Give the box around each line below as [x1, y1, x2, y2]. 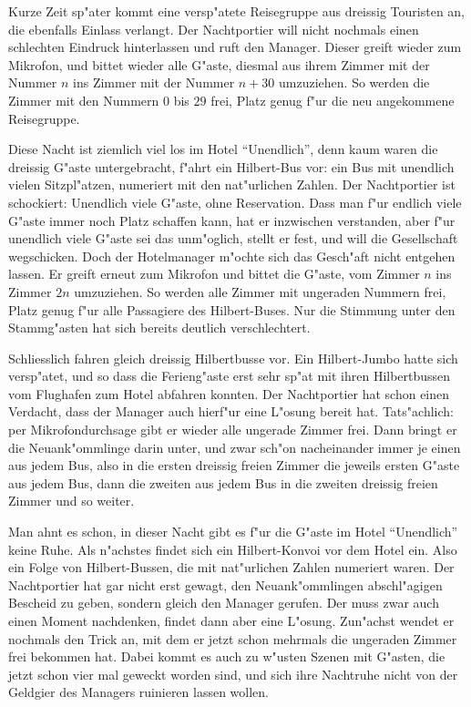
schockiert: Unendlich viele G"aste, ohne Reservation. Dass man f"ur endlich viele [8, 192, 462, 211]
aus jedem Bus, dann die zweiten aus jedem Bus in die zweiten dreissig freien [8, 473, 438, 492]
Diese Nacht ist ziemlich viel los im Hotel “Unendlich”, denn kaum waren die [8, 139, 438, 159]
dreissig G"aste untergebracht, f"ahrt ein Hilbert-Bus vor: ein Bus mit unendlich [8, 157, 455, 176]
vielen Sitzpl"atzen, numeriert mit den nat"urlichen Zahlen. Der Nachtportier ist [8, 175, 456, 194]
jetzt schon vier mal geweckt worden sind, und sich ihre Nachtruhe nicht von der [8, 664, 458, 683]
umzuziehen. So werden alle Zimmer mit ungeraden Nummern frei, [74, 282, 446, 301]
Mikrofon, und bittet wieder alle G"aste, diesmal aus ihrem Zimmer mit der [8, 55, 430, 74]
